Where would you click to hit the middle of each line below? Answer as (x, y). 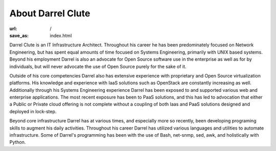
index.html (61, 35)
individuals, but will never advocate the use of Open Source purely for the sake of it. (98, 66)
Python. (18, 142)
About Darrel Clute (50, 13)
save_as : (19, 35)
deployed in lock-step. (33, 111)
